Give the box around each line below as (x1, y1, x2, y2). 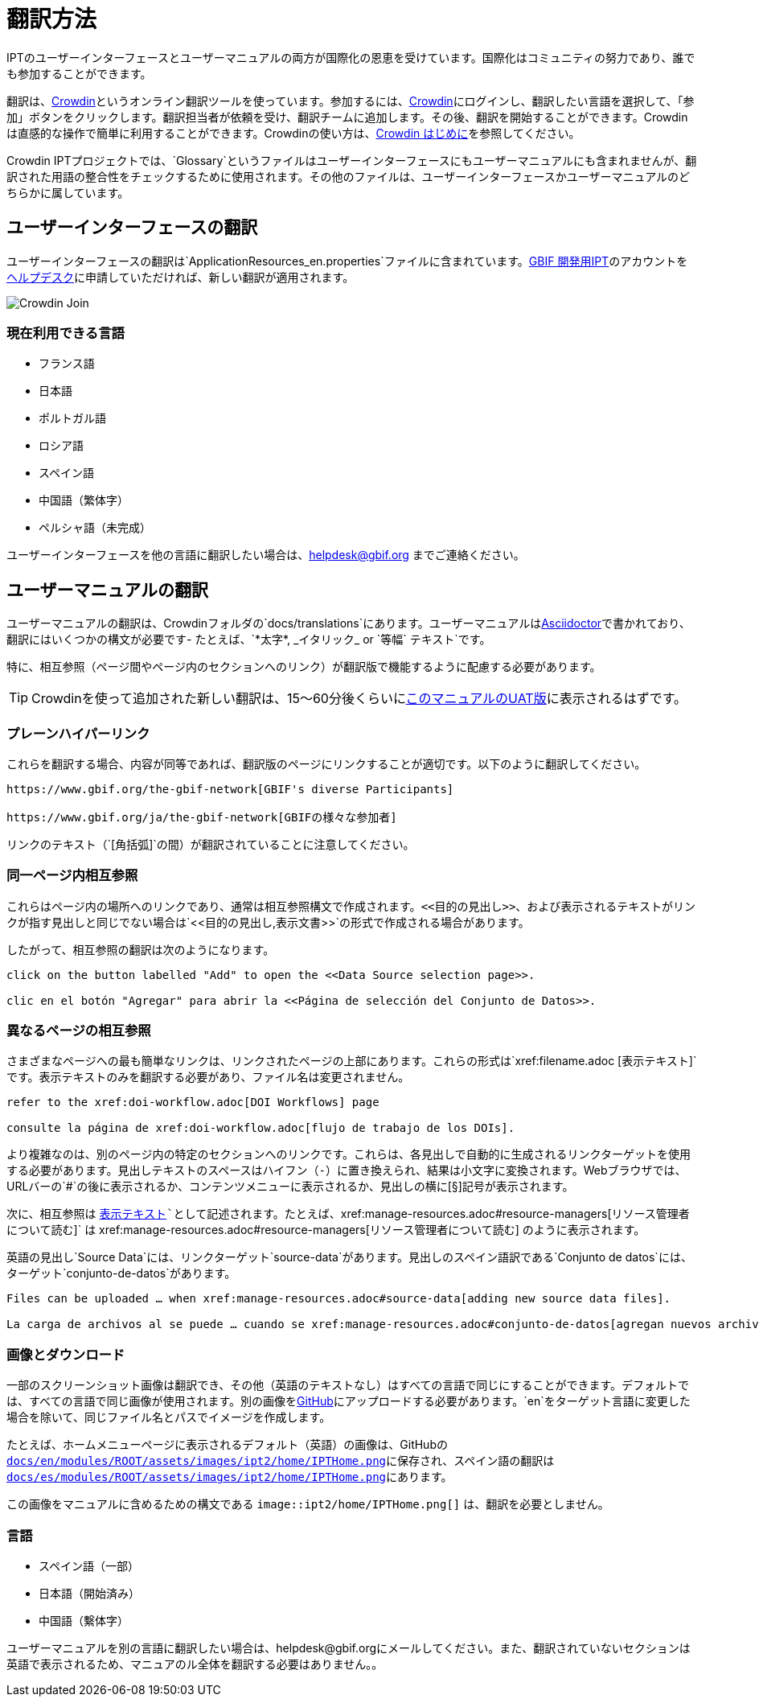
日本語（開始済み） (39, 1586, 140, 1600)
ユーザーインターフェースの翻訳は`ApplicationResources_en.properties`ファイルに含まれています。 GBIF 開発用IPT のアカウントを (6, 253, 688, 268)
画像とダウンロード (6, 1346, 125, 1363)
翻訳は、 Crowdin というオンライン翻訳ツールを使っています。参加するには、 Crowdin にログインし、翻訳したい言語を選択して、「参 (6, 93, 695, 108)
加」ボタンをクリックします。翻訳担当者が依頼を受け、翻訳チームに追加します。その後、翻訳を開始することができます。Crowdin (6, 109, 688, 124)
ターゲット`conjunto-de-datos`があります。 (6, 1266, 236, 1281)
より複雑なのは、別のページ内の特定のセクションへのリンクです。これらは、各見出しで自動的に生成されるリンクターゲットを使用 (6, 1147, 691, 1162)
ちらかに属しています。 (6, 185, 129, 200)
